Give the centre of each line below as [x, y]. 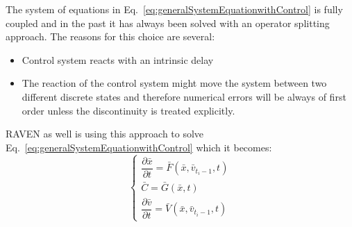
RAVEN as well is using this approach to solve [105, 134]
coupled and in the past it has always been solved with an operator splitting [168, 23]
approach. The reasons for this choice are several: [110, 36]
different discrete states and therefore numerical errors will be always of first [184, 96]
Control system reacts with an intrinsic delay [118, 59]
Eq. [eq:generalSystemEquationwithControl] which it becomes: [139, 147]
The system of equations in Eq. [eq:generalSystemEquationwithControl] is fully [174, 9]
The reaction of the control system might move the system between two [174, 83]
